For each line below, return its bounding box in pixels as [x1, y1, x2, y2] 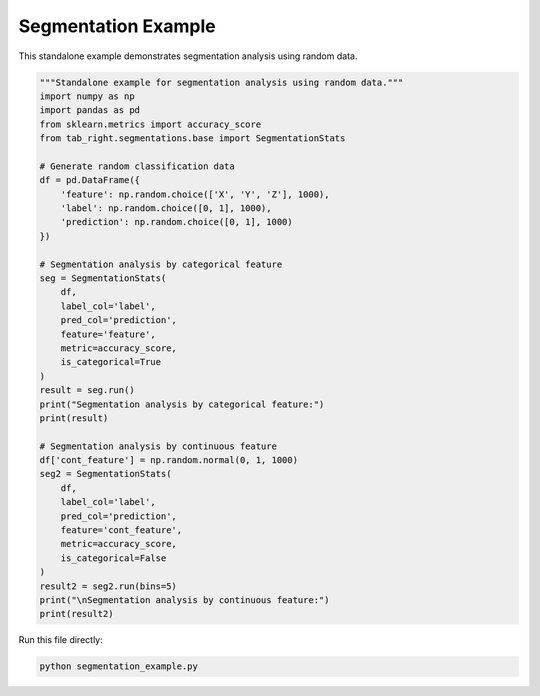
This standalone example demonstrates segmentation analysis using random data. [18, 50, 358, 62]
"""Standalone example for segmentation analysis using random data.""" [39, 76, 404, 88]
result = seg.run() [39, 385, 135, 396]
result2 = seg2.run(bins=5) [39, 580, 177, 592]
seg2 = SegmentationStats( [39, 468, 172, 480]
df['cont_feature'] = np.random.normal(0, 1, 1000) [39, 455, 299, 466]
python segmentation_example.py [39, 661, 199, 672]
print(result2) [39, 608, 114, 620]
